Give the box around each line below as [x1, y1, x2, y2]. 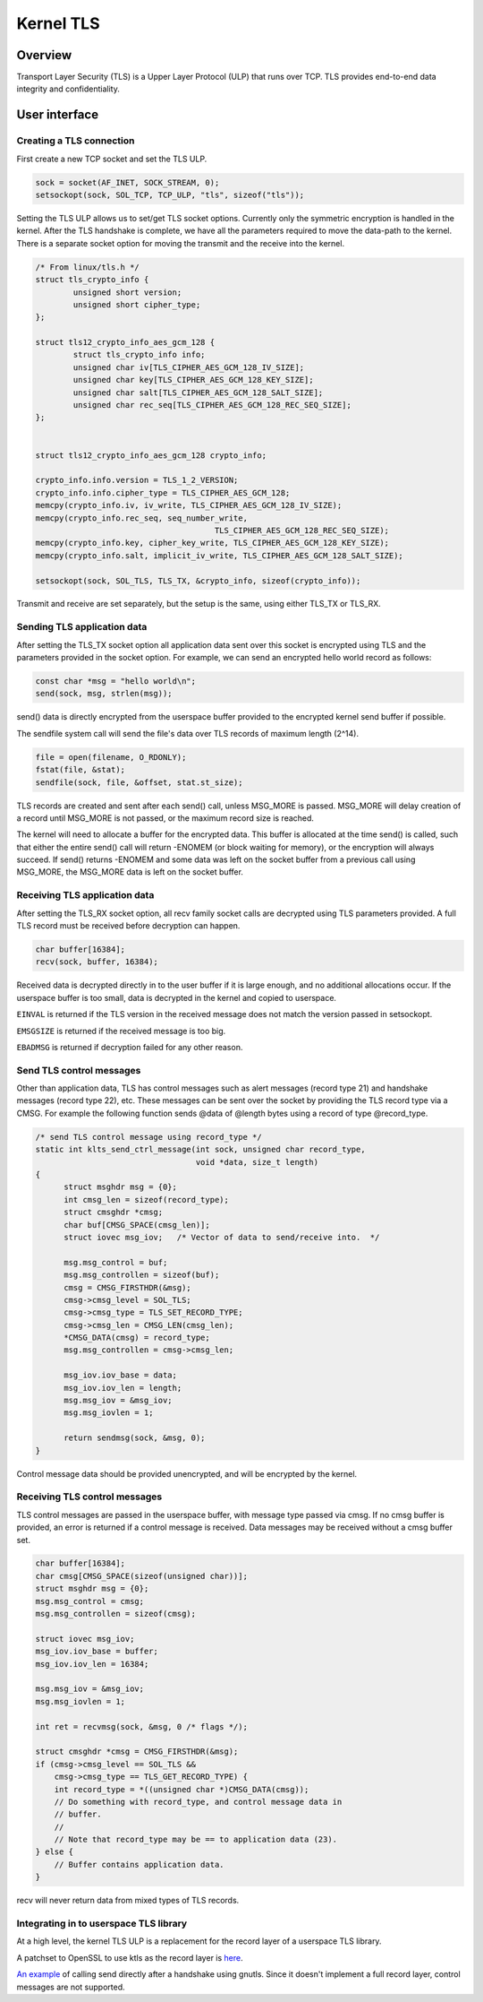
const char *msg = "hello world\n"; [35, 677, 197, 686]
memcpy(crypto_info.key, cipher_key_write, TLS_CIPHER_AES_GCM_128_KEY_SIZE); [35, 538, 389, 548]
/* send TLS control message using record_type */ [35, 1132, 263, 1142]
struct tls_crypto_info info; [72, 349, 206, 360]
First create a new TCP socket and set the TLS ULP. [16, 153, 208, 164]
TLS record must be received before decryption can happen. [16, 920, 241, 931]
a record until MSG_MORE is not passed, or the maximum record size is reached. [16, 812, 315, 824]
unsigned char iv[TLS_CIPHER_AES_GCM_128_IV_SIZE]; [72, 362, 305, 372]
